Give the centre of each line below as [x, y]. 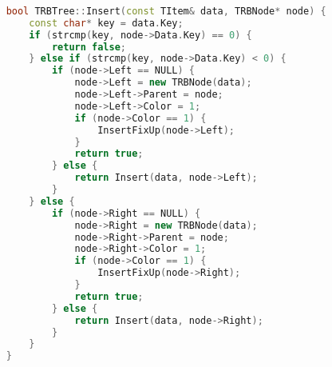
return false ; [89, 47]
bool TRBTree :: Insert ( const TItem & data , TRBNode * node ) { [166, 11]
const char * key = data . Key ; [106, 23]
